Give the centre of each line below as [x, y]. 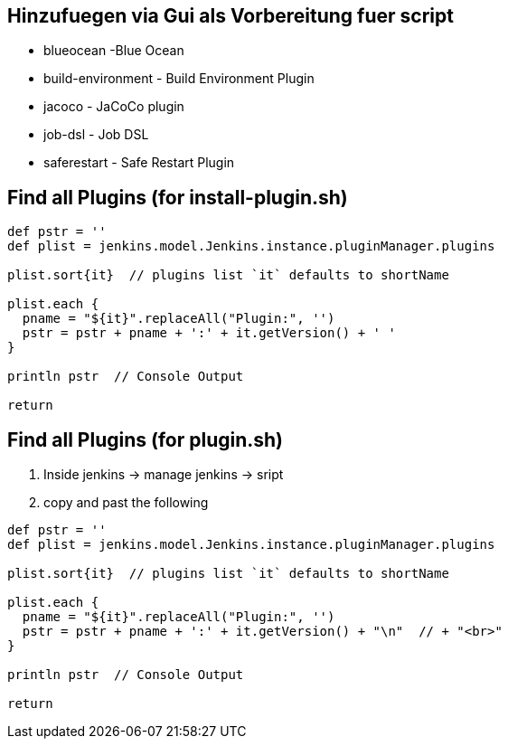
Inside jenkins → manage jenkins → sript [164, 475]
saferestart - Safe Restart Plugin [139, 163]
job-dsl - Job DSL [96, 135]
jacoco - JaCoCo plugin [114, 107]
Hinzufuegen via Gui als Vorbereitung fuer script [230, 16]
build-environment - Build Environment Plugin [179, 79]
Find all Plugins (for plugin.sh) [146, 439]
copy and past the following [126, 503]
